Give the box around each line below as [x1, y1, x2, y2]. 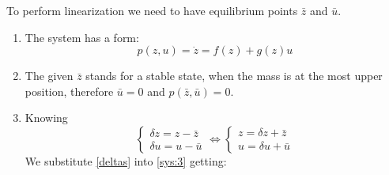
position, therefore [25, 82, 114, 99]
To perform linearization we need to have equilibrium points [6, 2, 298, 18]
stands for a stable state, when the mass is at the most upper [85, 67, 383, 84]
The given [25, 67, 74, 84]
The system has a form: [25, 29, 139, 45]
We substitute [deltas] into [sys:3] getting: [25, 152, 227, 169]
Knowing [25, 109, 68, 126]
